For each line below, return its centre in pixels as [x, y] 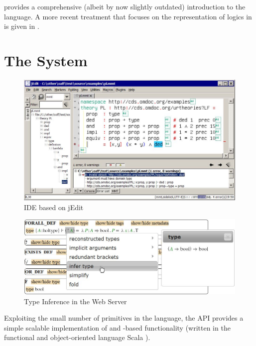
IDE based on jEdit [54, 207]
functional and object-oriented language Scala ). [77, 337]
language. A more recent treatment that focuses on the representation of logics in [128, 16]
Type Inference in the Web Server [75, 301]
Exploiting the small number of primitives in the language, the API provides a [124, 318]
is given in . [22, 26]
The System [46, 60]
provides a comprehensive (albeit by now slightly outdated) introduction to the [125, 6]
